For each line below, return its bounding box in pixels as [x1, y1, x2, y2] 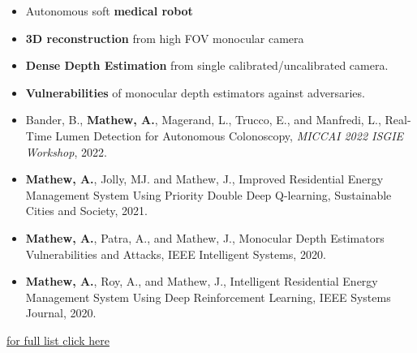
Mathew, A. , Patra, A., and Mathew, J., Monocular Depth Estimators [25, 229, 385, 246]
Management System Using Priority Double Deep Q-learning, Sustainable [25, 186, 392, 203]
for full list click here [6, 331, 110, 348]
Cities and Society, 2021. [25, 202, 148, 219]
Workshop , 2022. [25, 143, 107, 160]
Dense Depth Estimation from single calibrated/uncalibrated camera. [25, 57, 389, 74]
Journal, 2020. [25, 304, 97, 321]
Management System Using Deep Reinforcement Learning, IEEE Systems [25, 288, 391, 305]
